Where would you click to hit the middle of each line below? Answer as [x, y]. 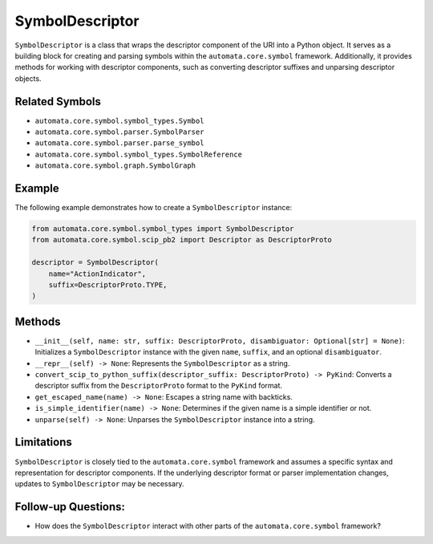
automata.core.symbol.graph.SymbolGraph [115, 166]
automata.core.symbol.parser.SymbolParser [119, 132]
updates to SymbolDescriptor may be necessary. [99, 484]
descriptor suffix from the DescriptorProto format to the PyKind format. [159, 386]
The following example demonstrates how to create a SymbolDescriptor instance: [154, 208]
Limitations [43, 443]
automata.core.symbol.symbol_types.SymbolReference [139, 154]
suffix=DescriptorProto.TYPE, [108, 285]
